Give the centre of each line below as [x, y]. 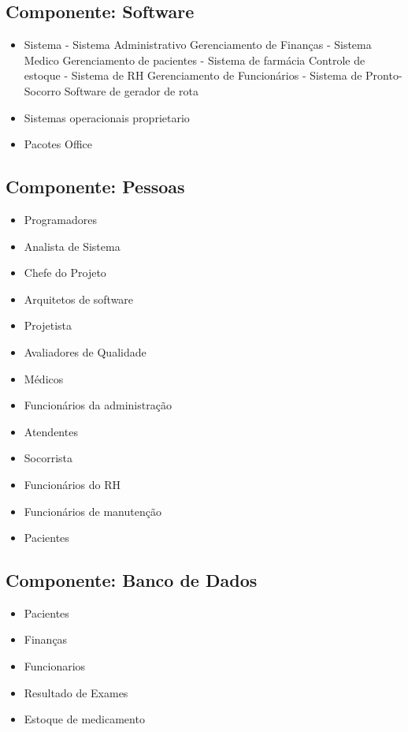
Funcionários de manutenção [93, 511]
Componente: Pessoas [95, 187]
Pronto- [384, 75]
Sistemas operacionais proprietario [107, 117]
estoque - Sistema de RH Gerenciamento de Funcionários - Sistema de [193, 75]
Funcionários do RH [72, 484]
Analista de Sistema [72, 246]
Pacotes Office [58, 144]
